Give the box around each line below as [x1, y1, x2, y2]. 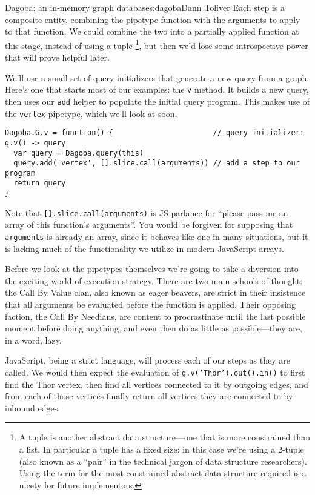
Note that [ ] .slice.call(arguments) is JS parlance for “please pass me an [5, 206, 288, 219]
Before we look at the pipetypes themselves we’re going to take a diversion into [5, 262, 299, 275]
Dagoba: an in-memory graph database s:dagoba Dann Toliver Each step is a [5, 1, 285, 13]
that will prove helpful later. [5, 51, 110, 64]
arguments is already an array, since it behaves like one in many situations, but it [5, 230, 308, 243]
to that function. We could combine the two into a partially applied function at [5, 25, 299, 38]
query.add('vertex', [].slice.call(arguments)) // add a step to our [13, 159, 300, 168]
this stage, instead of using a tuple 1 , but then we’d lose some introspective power [5, 37, 308, 51]
